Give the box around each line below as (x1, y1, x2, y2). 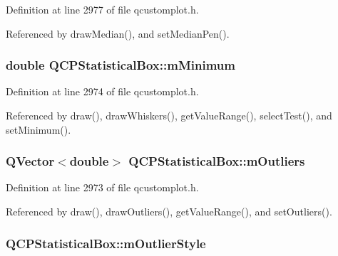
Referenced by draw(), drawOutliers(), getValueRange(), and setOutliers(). (6, 204, 332, 218)
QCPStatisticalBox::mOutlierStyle (6, 234, 206, 252)
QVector (6, 152, 55, 170)
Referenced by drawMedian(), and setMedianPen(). (6, 26, 230, 41)
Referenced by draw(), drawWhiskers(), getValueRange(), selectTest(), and (6, 108, 332, 122)
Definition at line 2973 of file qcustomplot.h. (6, 180, 199, 195)
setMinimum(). (6, 122, 71, 137)
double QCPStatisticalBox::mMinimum (6, 56, 235, 74)
